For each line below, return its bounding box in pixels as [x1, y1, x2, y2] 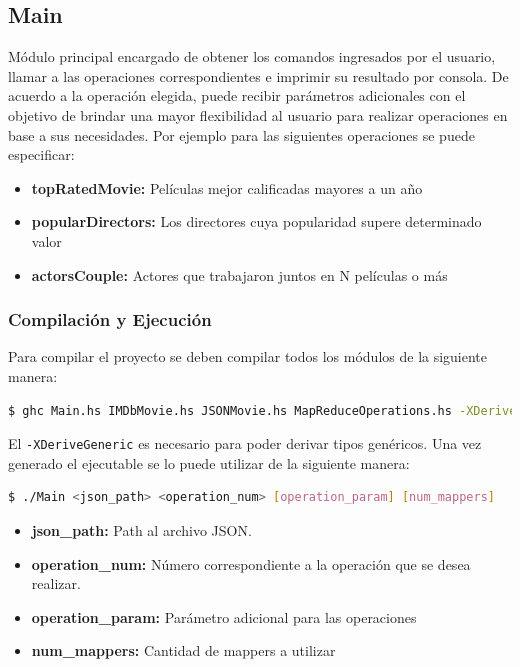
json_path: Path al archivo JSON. [31, 519, 252, 540]
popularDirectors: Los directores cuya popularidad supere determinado [31, 211, 482, 232]
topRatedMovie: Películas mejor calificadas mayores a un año [31, 177, 423, 198]
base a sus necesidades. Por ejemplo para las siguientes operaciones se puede [8, 124, 475, 145]
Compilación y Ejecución [8, 307, 212, 332]
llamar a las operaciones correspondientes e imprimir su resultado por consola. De [8, 65, 509, 86]
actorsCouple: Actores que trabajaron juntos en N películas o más [31, 264, 448, 285]
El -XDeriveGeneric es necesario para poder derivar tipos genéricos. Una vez [8, 433, 482, 454]
